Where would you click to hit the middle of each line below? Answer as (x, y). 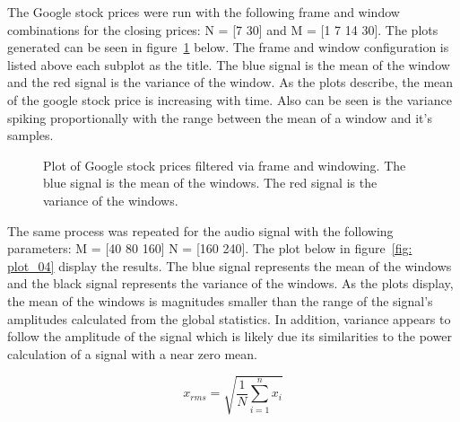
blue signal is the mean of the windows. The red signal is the (210, 183)
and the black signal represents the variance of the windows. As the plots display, (230, 283)
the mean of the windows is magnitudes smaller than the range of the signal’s (220, 300)
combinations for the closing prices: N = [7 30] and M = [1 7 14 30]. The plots (223, 29)
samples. (30, 135)
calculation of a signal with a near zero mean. (132, 353)
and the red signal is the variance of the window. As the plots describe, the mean (230, 82)
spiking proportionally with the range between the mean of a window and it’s (220, 117)
